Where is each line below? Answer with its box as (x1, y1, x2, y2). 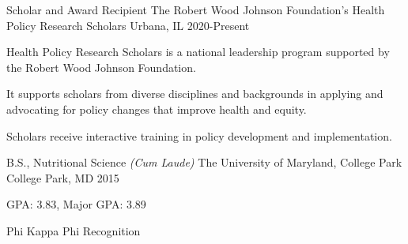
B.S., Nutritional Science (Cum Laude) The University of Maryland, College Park (6, 154, 402, 171)
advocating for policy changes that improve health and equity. (6, 100, 307, 117)
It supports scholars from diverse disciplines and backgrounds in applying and (6, 85, 383, 102)
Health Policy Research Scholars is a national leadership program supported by (6, 43, 390, 60)
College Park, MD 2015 (6, 169, 119, 186)
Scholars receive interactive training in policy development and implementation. (6, 127, 392, 144)
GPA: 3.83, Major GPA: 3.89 (6, 196, 146, 212)
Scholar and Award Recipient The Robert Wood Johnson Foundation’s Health (6, 2, 385, 17)
